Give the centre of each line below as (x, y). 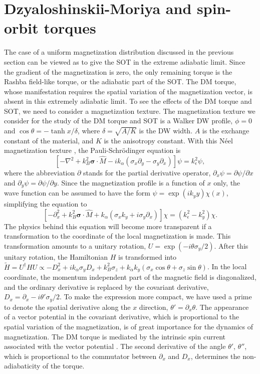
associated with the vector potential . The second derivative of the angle (115, 346)
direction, (154, 307)
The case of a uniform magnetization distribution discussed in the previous (119, 52)
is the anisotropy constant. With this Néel (168, 140)
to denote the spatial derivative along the (67, 307)
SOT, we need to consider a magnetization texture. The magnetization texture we (130, 111)
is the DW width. (166, 131)
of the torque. (64, 366)
